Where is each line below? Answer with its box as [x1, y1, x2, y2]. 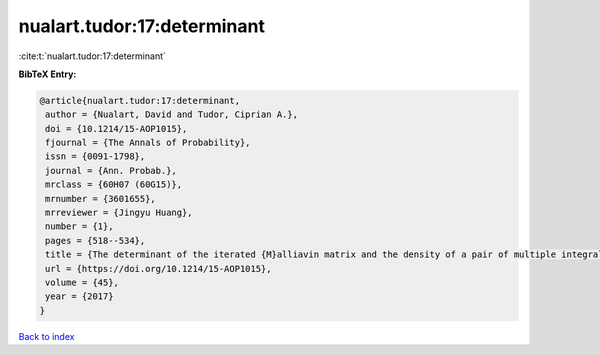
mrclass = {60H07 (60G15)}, [45, 179, 183, 190]
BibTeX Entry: [18, 68, 77, 80]
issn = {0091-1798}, [45, 151, 146, 162]
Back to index [18, 330, 75, 342]
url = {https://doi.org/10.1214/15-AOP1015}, [45, 263, 272, 274]
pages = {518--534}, [45, 235, 146, 246]
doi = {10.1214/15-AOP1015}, [45, 123, 188, 134]
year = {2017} [45, 291, 114, 302]
